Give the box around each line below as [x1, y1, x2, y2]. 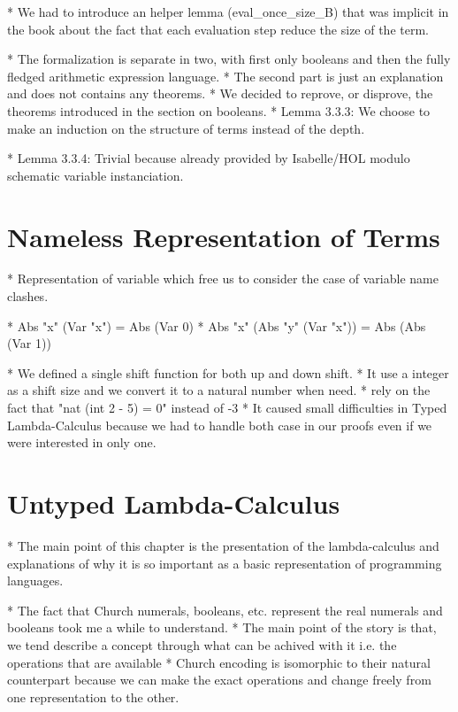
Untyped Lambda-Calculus [7, 485, 340, 521]
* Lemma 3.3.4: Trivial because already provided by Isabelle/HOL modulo [7, 149, 410, 167]
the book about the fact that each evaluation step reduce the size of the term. [7, 19, 429, 38]
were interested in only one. [7, 433, 156, 452]
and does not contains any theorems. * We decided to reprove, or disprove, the [7, 84, 433, 103]
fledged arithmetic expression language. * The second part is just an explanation [7, 66, 444, 85]
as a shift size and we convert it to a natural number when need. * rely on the [7, 381, 431, 399]
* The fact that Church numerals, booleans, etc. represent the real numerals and [7, 600, 443, 619]
